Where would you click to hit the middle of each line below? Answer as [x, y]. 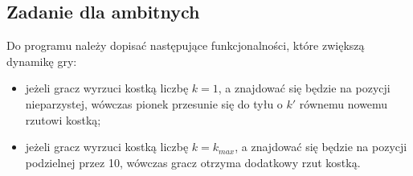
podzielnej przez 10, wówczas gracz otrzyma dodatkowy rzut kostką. [193, 162]
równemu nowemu [343, 103]
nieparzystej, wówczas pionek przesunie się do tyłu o [154, 103]
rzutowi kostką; [63, 119]
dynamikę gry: [42, 61]
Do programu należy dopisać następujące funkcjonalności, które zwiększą [186, 45]
